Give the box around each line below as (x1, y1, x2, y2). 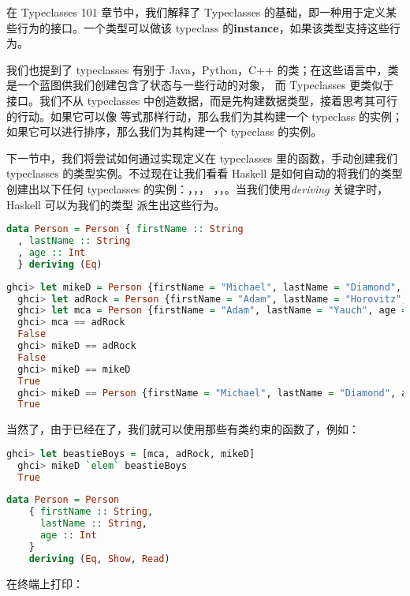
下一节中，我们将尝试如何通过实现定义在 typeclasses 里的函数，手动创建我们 (6, 149, 398, 166)
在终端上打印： (6, 575, 84, 591)
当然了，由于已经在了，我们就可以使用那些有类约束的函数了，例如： (6, 421, 360, 437)
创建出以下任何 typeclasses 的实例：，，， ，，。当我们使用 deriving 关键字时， (6, 180, 389, 197)
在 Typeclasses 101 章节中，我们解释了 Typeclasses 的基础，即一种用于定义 (6, 4, 386, 20)
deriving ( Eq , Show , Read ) (28, 553, 170, 564)
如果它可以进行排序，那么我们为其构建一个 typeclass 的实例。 (6, 123, 322, 140)
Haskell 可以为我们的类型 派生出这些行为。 (6, 196, 225, 212)
